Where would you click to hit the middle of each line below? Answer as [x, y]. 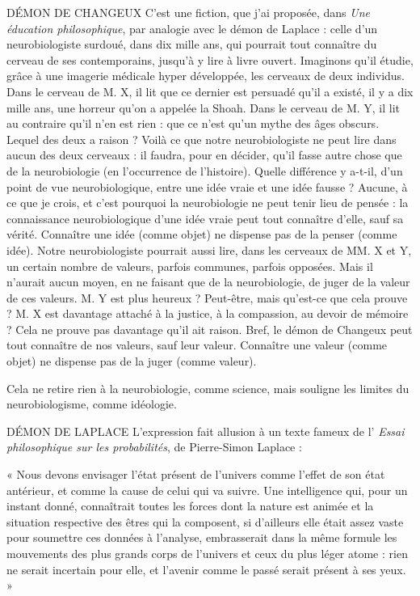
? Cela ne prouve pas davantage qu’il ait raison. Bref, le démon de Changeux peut [210, 329]
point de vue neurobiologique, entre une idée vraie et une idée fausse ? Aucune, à [207, 186]
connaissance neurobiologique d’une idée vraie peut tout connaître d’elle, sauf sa [205, 218]
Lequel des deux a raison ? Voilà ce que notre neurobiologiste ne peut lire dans [202, 139]
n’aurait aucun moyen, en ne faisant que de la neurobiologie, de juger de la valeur [208, 282]
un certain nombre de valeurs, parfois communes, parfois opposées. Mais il [190, 266]
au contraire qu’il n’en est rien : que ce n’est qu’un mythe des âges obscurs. [193, 123]
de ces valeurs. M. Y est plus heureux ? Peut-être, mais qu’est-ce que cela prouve [207, 297]
